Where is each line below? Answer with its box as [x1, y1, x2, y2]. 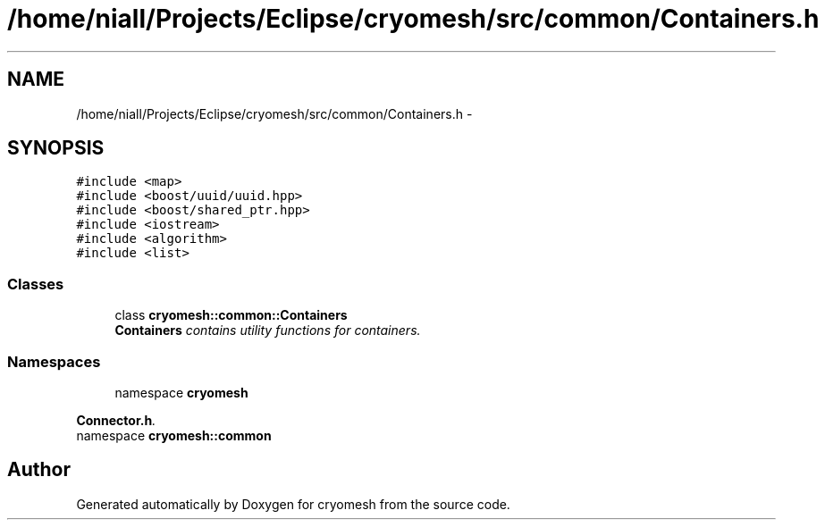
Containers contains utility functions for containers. [114, 322, 421, 339]
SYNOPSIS [7, 137, 105, 160]
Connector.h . [76, 412, 156, 428]
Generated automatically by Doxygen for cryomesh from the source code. [76, 496, 510, 512]
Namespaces [7, 352, 101, 371]
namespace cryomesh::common [76, 427, 272, 443]
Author [7, 458, 71, 481]
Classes [7, 274, 64, 293]
